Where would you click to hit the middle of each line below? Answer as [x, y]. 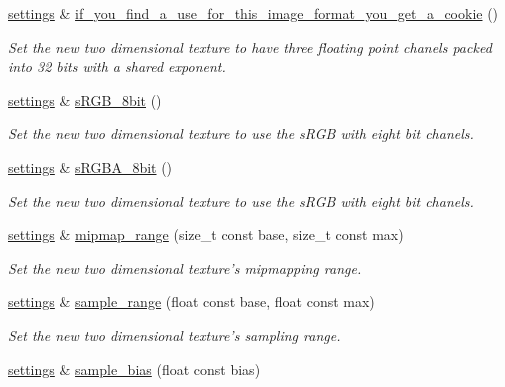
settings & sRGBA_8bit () [90, 166]
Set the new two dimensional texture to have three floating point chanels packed [250, 46]
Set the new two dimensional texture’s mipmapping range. [185, 267]
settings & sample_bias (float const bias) [134, 368]
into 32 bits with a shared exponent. [117, 66]
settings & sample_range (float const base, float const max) [191, 301]
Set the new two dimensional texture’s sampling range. [174, 334]
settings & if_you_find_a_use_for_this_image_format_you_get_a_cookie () [253, 13]
